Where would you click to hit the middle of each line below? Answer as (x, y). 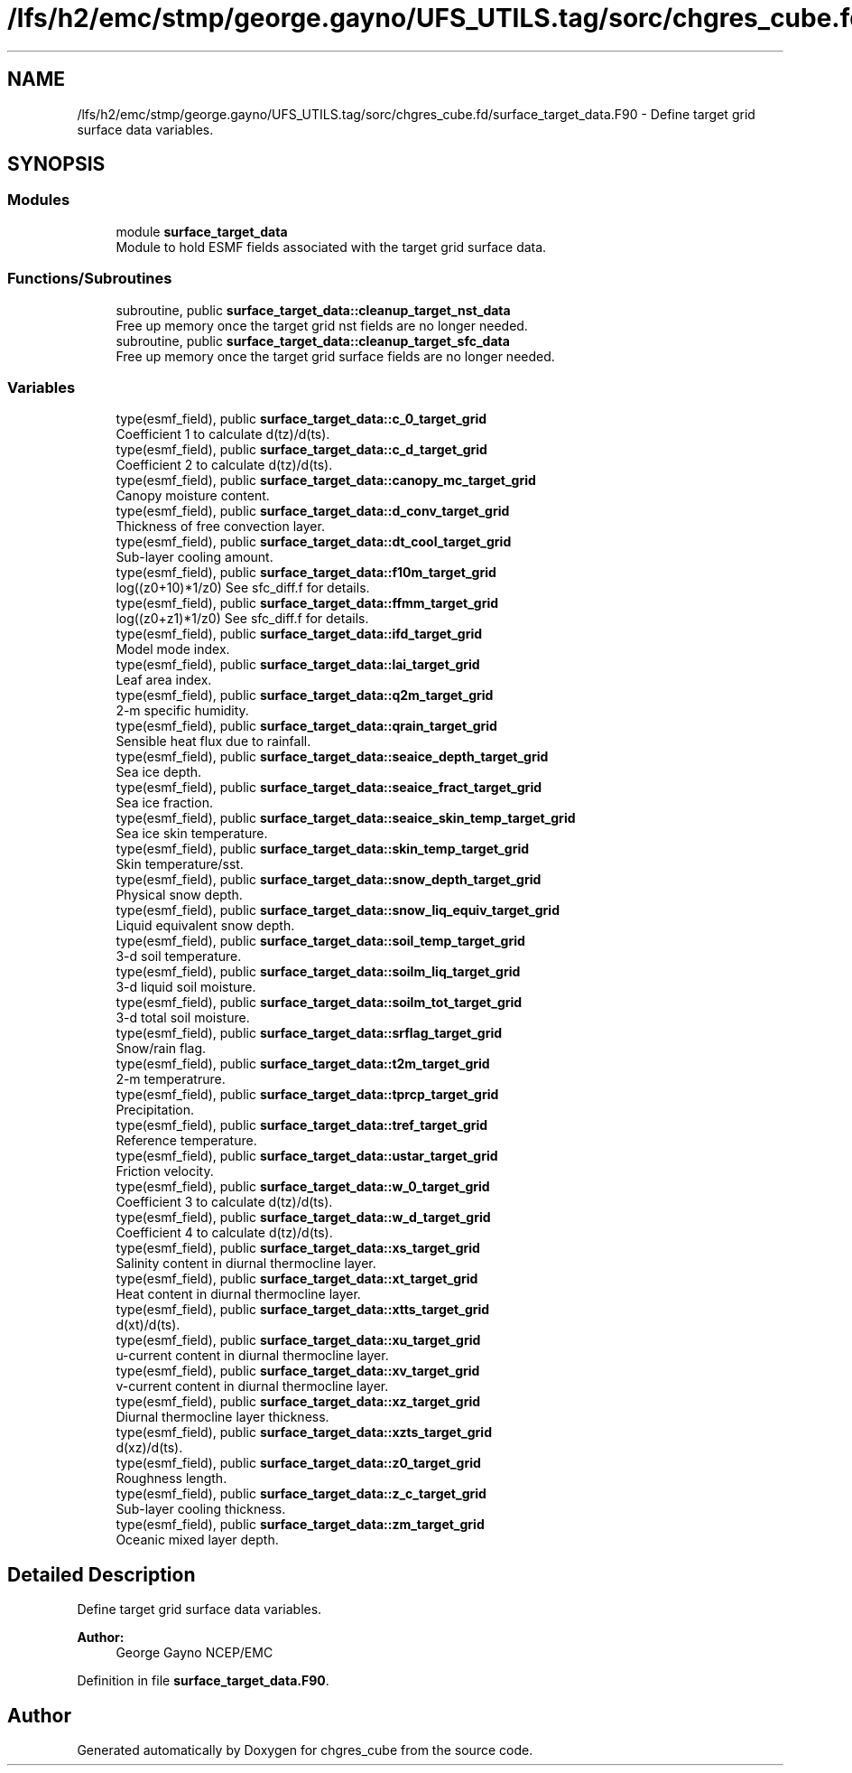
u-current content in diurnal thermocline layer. (252, 1356)
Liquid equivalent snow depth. (205, 926)
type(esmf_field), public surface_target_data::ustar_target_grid (307, 1156)
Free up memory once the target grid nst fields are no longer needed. (322, 325)
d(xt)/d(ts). (148, 1325)
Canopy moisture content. (193, 496)
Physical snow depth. (179, 895)
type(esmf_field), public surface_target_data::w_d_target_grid (303, 1218)
